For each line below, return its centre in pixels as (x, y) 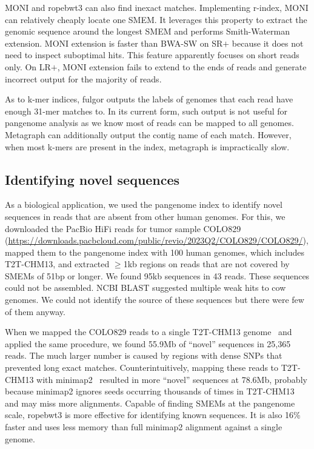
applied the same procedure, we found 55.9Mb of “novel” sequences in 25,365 (148, 343)
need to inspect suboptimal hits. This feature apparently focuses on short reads (152, 55)
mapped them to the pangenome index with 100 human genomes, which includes (155, 252)
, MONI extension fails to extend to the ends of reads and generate (182, 66)
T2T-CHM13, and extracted (57, 264)
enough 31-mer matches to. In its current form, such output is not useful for (146, 111)
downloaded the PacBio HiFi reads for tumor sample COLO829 (123, 228)
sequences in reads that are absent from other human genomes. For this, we (145, 216)
